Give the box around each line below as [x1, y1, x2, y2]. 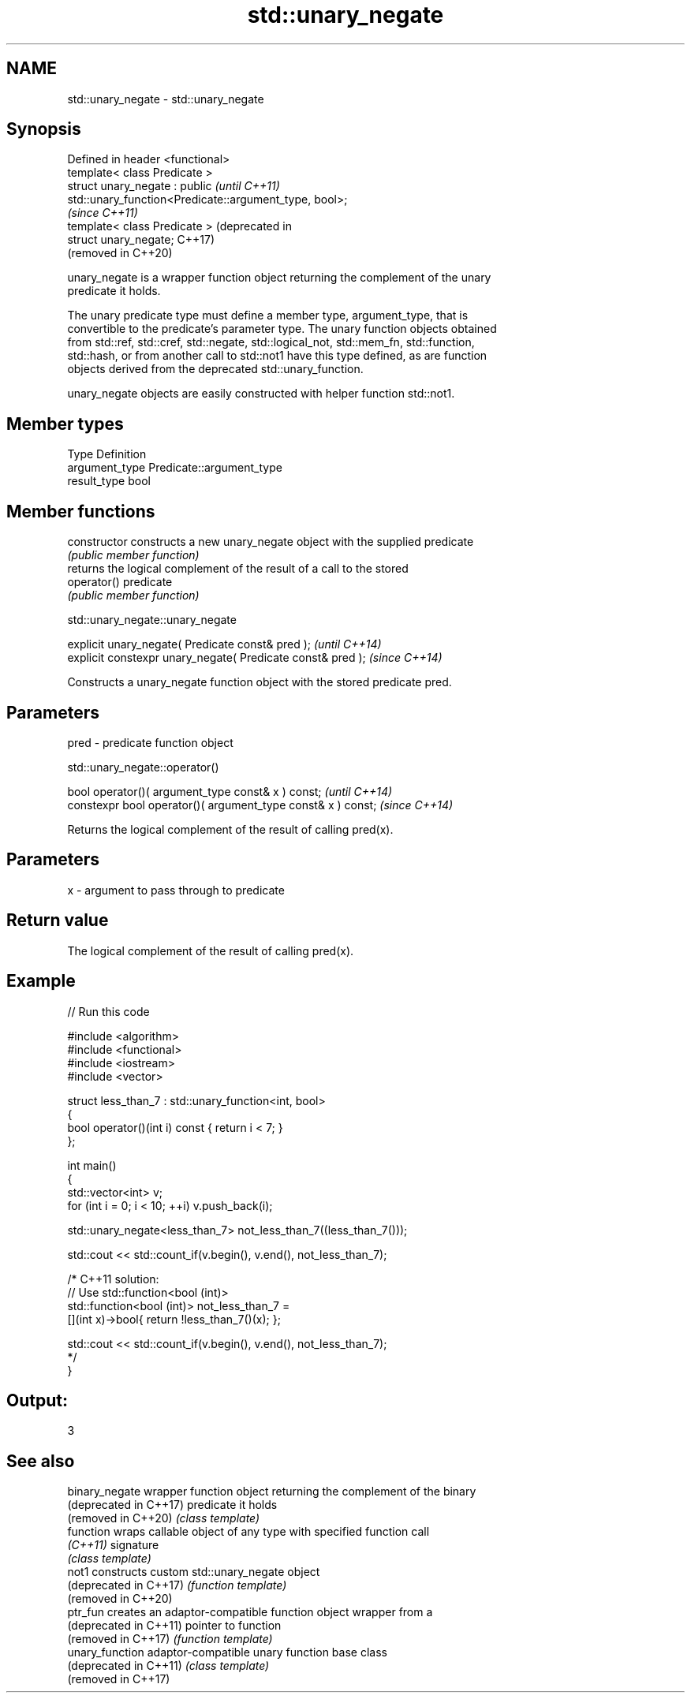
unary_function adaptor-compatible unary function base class [67, 1645, 387, 1660]
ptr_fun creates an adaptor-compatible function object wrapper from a [67, 1605, 433, 1619]
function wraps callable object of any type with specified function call [67, 1525, 430, 1539]
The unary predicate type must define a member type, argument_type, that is [67, 308, 469, 323]
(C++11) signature [67, 1538, 159, 1552]
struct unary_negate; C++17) [67, 233, 215, 247]
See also [6, 1451, 75, 1471]
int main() [67, 1158, 117, 1172]
